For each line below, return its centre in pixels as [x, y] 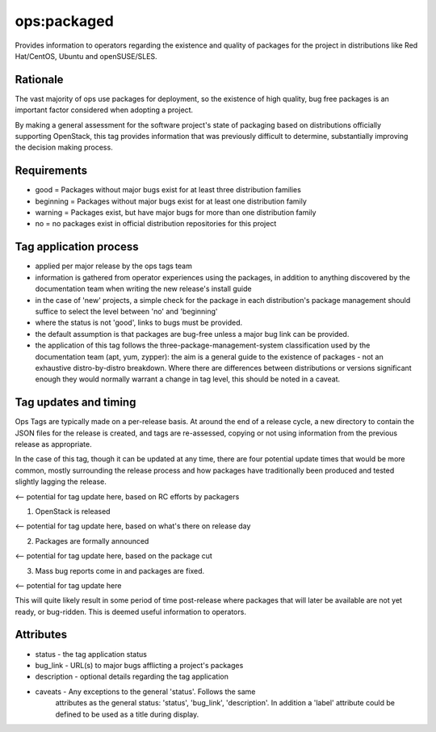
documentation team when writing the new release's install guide [143, 289]
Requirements [51, 171]
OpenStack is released [73, 511]
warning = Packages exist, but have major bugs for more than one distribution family [176, 212]
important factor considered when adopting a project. [104, 110]
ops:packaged [65, 21]
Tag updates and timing [75, 403]
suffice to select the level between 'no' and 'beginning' [126, 311]
